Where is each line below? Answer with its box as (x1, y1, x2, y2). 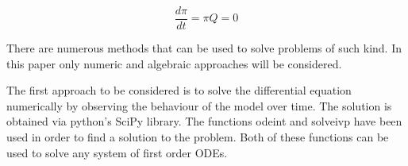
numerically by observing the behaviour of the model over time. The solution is (6, 97, 392, 114)
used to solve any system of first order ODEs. (6, 144, 228, 160)
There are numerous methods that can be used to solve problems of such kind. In (6, 40, 402, 56)
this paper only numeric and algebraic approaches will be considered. (6, 55, 342, 71)
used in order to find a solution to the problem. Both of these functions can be (6, 129, 389, 145)
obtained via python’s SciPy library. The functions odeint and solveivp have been (6, 113, 402, 129)
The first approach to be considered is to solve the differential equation (6, 82, 352, 98)
